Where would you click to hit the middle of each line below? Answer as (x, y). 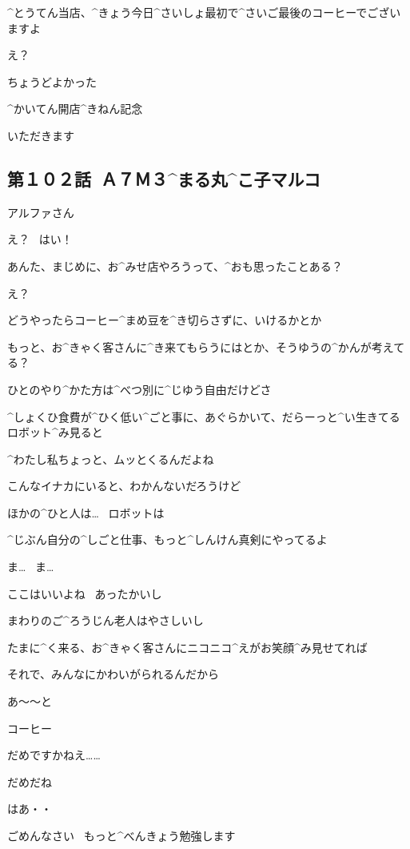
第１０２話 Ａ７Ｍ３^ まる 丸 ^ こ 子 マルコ (164, 178)
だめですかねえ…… (54, 755)
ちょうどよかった (52, 81)
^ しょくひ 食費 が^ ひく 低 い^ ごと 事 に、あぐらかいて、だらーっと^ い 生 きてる (204, 416)
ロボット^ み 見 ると (55, 432)
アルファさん (41, 212)
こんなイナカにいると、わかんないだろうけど (124, 486)
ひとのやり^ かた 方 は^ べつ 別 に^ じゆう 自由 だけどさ (139, 389)
